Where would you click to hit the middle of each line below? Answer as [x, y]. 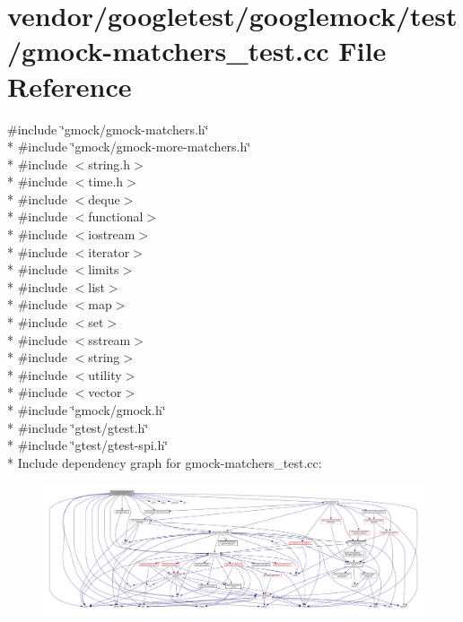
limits [104, 269]
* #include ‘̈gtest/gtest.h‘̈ [78, 427]
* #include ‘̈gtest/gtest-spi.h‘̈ [88, 445]
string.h [109, 164]
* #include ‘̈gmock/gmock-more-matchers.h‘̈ [129, 147]
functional [116, 216]
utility [105, 374]
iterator [109, 251]
